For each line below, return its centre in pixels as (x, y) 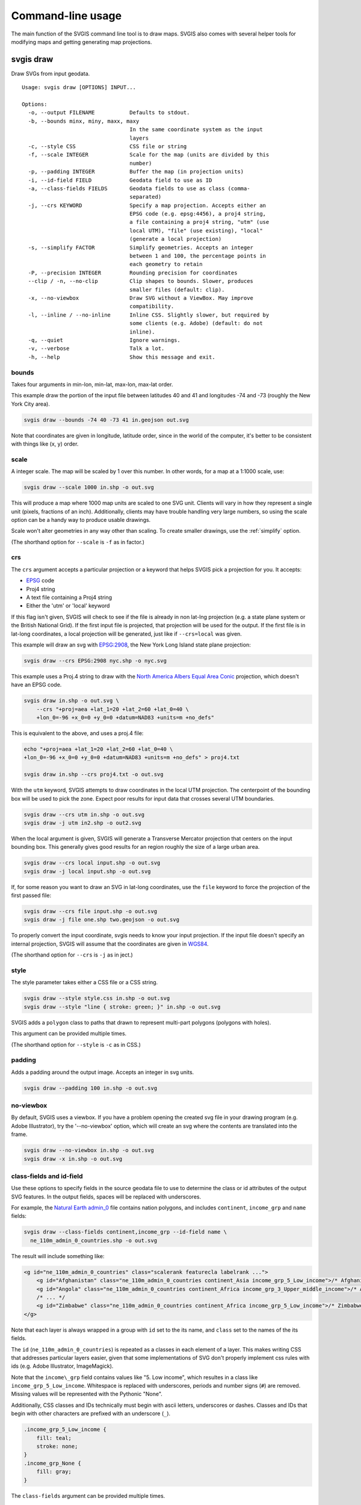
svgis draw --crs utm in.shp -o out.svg (84, 815)
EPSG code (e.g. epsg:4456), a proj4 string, (198, 214)
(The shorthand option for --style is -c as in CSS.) (76, 1044)
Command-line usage (66, 16)
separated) (146, 197)
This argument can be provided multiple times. (69, 1034)
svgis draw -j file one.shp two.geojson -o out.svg (102, 920)
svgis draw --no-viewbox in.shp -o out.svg (89, 1150)
